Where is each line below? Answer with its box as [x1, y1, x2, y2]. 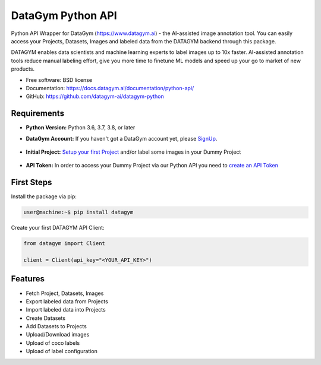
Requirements [11, 109, 65, 119]
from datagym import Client [23, 240, 105, 247]
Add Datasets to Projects [26, 323, 87, 330]
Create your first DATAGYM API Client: [11, 224, 105, 231]
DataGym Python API [11, 9, 117, 22]
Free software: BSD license [26, 76, 92, 83]
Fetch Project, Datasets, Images [26, 290, 104, 297]
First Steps [11, 177, 52, 188]
